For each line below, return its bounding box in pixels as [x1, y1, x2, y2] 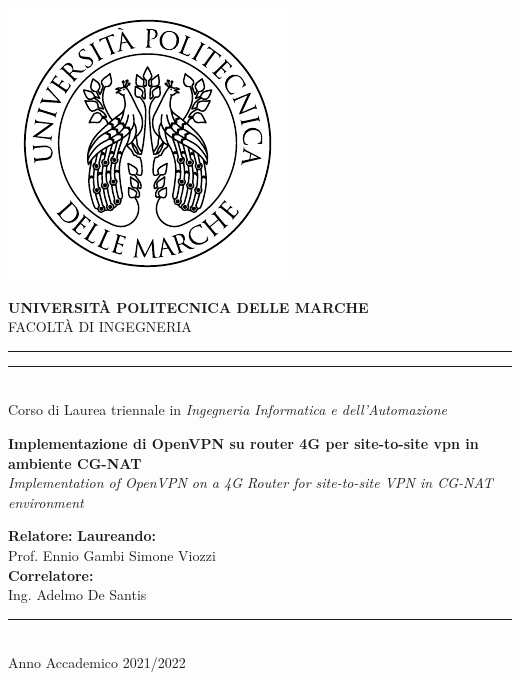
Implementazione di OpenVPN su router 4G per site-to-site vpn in [8, 432, 479, 453]
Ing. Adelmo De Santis [8, 584, 147, 605]
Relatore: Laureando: [8, 525, 156, 546]
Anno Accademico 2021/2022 [8, 652, 186, 673]
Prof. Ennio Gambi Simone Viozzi [8, 544, 216, 565]
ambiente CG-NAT [8, 452, 142, 473]
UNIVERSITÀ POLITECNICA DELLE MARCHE [8, 296, 369, 317]
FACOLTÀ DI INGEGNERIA [8, 316, 192, 337]
